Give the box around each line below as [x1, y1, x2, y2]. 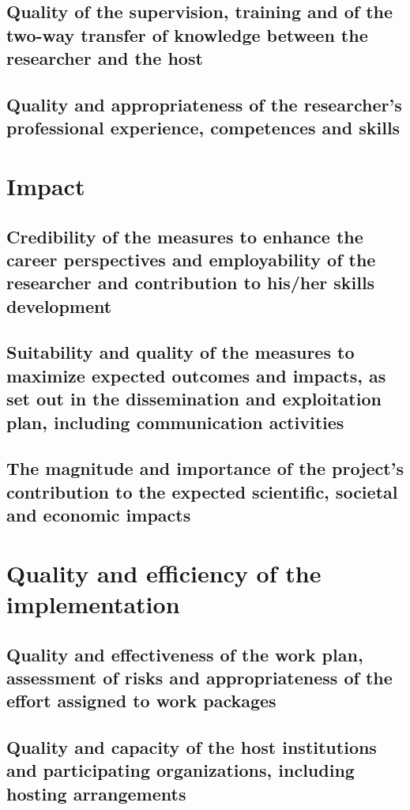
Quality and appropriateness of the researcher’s [6, 92, 402, 116]
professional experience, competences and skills [6, 115, 401, 140]
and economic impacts [6, 503, 191, 527]
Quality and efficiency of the [6, 556, 322, 589]
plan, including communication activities [6, 409, 344, 434]
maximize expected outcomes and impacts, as [6, 363, 386, 387]
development [6, 293, 112, 318]
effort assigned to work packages [6, 688, 276, 713]
